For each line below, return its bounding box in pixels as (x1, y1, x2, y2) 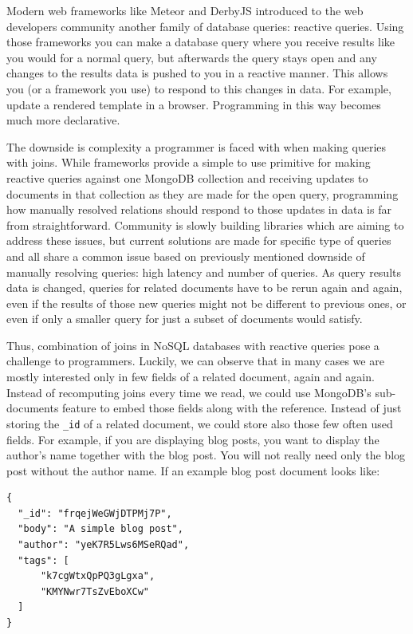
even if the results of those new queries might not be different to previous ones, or (6, 294, 407, 311)
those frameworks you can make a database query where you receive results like (6, 33, 395, 50)
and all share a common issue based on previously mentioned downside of (6, 247, 365, 264)
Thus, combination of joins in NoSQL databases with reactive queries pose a (6, 337, 380, 353)
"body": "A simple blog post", (18, 523, 183, 535)
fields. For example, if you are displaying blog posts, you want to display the (6, 431, 380, 447)
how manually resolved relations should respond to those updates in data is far (6, 201, 391, 218)
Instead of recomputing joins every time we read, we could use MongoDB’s (6, 384, 372, 400)
